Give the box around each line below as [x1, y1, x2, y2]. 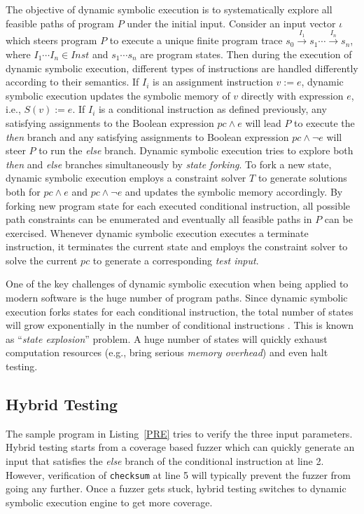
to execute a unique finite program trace [109, 33, 283, 48]
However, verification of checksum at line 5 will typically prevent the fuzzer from [6, 467, 351, 482]
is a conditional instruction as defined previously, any [98, 102, 327, 116]
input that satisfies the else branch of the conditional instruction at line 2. [6, 454, 324, 468]
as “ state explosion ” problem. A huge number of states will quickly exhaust [6, 331, 328, 346]
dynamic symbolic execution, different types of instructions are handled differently [6, 60, 358, 75]
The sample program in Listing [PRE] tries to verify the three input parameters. [6, 426, 353, 440]
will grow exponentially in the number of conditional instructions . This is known [6, 318, 354, 332]
